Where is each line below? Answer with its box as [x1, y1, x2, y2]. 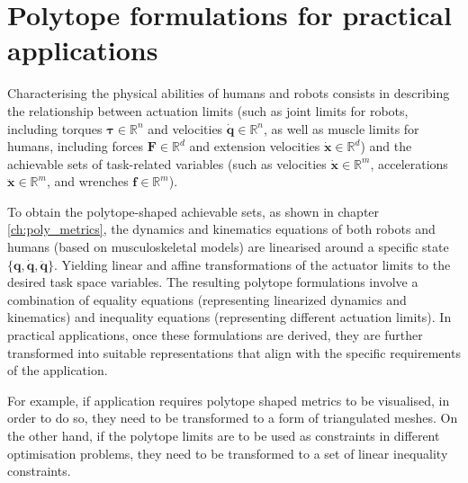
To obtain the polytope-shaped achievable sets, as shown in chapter [7, 201, 380, 220]
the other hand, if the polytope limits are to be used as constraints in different [7, 426, 440, 444]
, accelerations [370, 154, 448, 173]
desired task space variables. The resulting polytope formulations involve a [7, 273, 418, 291]
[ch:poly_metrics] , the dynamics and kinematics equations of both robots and [7, 219, 436, 238]
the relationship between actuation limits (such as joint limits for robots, [7, 101, 409, 120]
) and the [360, 137, 412, 156]
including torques [7, 119, 103, 138]
